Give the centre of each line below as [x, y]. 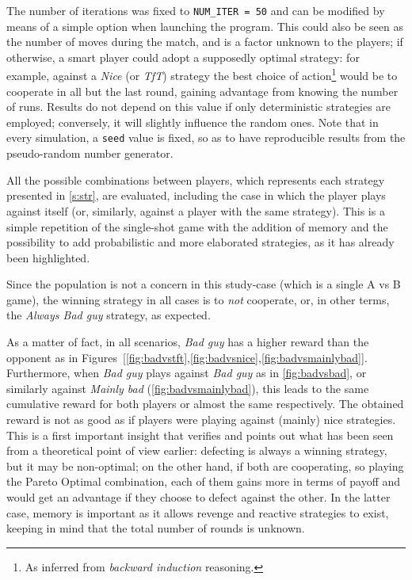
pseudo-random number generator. [90, 153]
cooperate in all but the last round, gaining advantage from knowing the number [202, 91]
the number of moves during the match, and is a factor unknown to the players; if [205, 42]
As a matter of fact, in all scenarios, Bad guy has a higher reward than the [188, 342]
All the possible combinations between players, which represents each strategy [196, 179]
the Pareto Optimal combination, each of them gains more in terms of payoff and [204, 481]
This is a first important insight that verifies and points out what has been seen [200, 435]
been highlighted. [48, 257]
